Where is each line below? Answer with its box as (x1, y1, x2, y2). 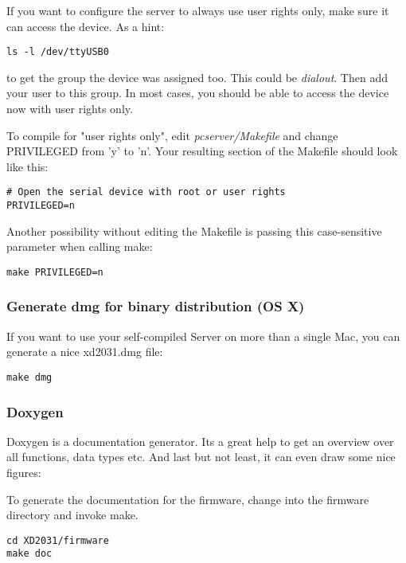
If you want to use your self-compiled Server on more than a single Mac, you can (6, 327, 400, 344)
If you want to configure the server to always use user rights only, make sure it (6, 2, 389, 18)
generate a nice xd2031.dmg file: (6, 343, 163, 360)
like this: (6, 158, 49, 174)
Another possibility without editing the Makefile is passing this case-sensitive (6, 222, 382, 239)
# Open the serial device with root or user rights (6, 186, 286, 198)
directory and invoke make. (6, 506, 139, 523)
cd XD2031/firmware (6, 534, 109, 546)
